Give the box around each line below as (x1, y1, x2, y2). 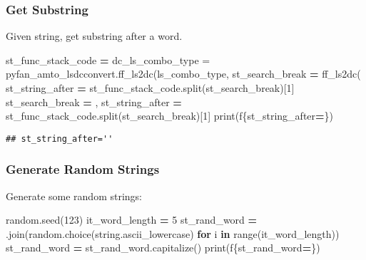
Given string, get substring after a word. (6, 28, 183, 43)
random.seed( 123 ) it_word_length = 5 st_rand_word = (6, 212, 258, 227)
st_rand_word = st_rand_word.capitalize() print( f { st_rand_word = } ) (6, 240, 320, 255)
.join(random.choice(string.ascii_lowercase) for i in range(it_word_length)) (6, 226, 340, 241)
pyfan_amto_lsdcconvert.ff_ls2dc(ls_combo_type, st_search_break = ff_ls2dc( (6, 66, 361, 81)
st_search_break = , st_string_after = (6, 94, 182, 109)
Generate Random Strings (6, 160, 160, 178)
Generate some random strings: (6, 188, 142, 203)
